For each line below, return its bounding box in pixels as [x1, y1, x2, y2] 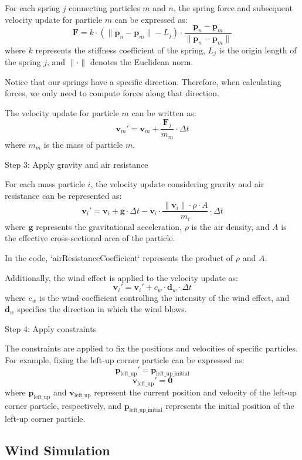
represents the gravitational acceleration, [36, 220, 182, 232]
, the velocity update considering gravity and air [90, 178, 264, 190]
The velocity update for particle [5, 107, 119, 119]
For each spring [5, 2, 60, 13]
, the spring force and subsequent [173, 2, 293, 13]
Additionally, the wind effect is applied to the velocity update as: [5, 271, 239, 283]
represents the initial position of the [165, 399, 294, 411]
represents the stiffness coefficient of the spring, [35, 43, 205, 56]
